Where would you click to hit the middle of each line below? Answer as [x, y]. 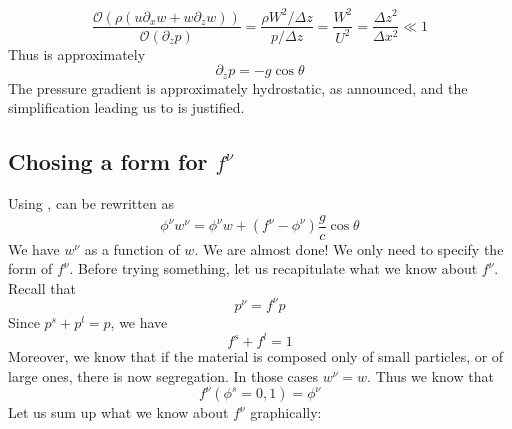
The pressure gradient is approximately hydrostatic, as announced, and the [238, 87]
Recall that [42, 287]
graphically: [286, 412]
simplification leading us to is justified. [126, 107]
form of [30, 268]
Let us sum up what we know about [118, 412]
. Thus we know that [430, 375]
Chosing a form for [108, 161]
